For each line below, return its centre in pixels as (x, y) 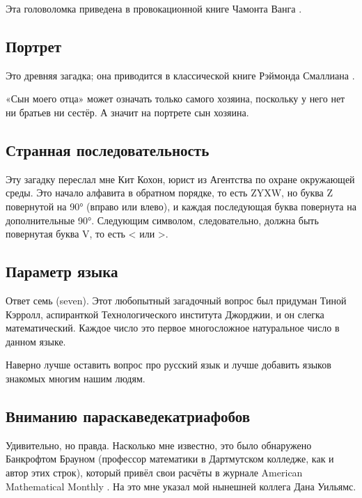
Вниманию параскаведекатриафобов (128, 415)
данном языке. (36, 341)
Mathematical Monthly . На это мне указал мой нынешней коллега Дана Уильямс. (181, 486)
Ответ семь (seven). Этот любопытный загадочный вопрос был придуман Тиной (176, 300)
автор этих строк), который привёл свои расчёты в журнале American (154, 472)
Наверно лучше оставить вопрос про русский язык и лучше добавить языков (168, 365)
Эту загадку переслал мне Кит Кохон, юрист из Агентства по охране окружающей (180, 179)
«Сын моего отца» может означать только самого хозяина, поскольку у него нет (175, 99)
